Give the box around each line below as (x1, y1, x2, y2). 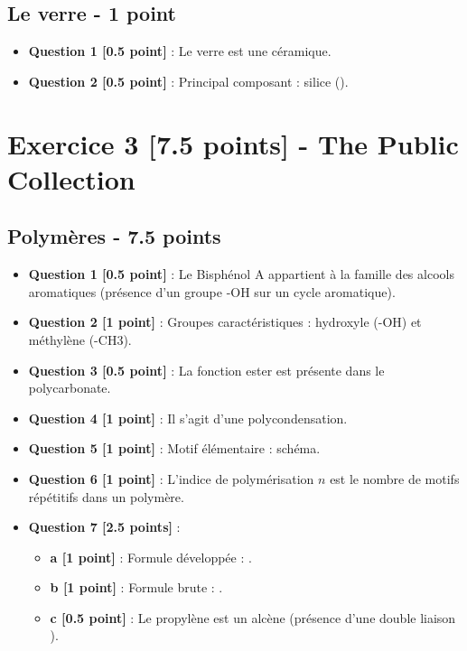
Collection (7, 160, 135, 197)
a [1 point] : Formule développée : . (50, 547, 252, 566)
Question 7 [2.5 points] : (28, 517, 181, 536)
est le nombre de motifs (330, 469, 460, 488)
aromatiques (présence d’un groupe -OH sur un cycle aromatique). (28, 282, 396, 301)
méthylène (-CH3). (28, 330, 132, 349)
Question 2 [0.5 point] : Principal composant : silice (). (28, 71, 349, 90)
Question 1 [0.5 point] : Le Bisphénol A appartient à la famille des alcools (28, 265, 454, 284)
